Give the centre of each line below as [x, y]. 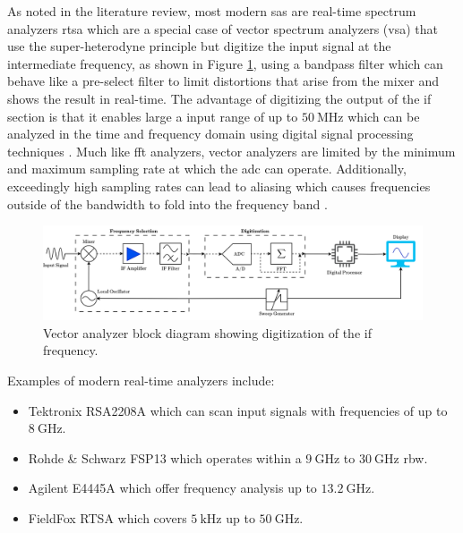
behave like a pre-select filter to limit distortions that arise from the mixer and [223, 81]
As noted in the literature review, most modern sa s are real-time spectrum [212, 11]
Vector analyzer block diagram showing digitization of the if [207, 332]
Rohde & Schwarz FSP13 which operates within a [165, 457]
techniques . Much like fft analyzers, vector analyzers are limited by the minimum [231, 151]
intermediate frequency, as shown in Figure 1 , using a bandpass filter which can [225, 63]
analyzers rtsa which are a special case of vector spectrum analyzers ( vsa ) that [223, 28]
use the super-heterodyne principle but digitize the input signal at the [199, 46]
